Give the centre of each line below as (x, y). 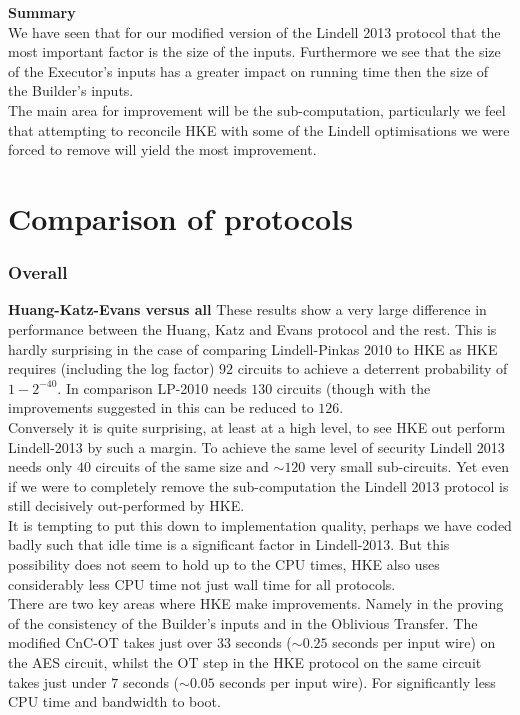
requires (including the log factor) (111, 368)
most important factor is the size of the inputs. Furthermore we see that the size (254, 51)
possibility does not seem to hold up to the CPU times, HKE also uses (224, 564)
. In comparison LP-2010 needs (152, 387)
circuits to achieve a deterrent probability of (372, 368)
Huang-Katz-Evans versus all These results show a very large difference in (247, 309)
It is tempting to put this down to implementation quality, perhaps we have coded (260, 524)
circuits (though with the (353, 387)
